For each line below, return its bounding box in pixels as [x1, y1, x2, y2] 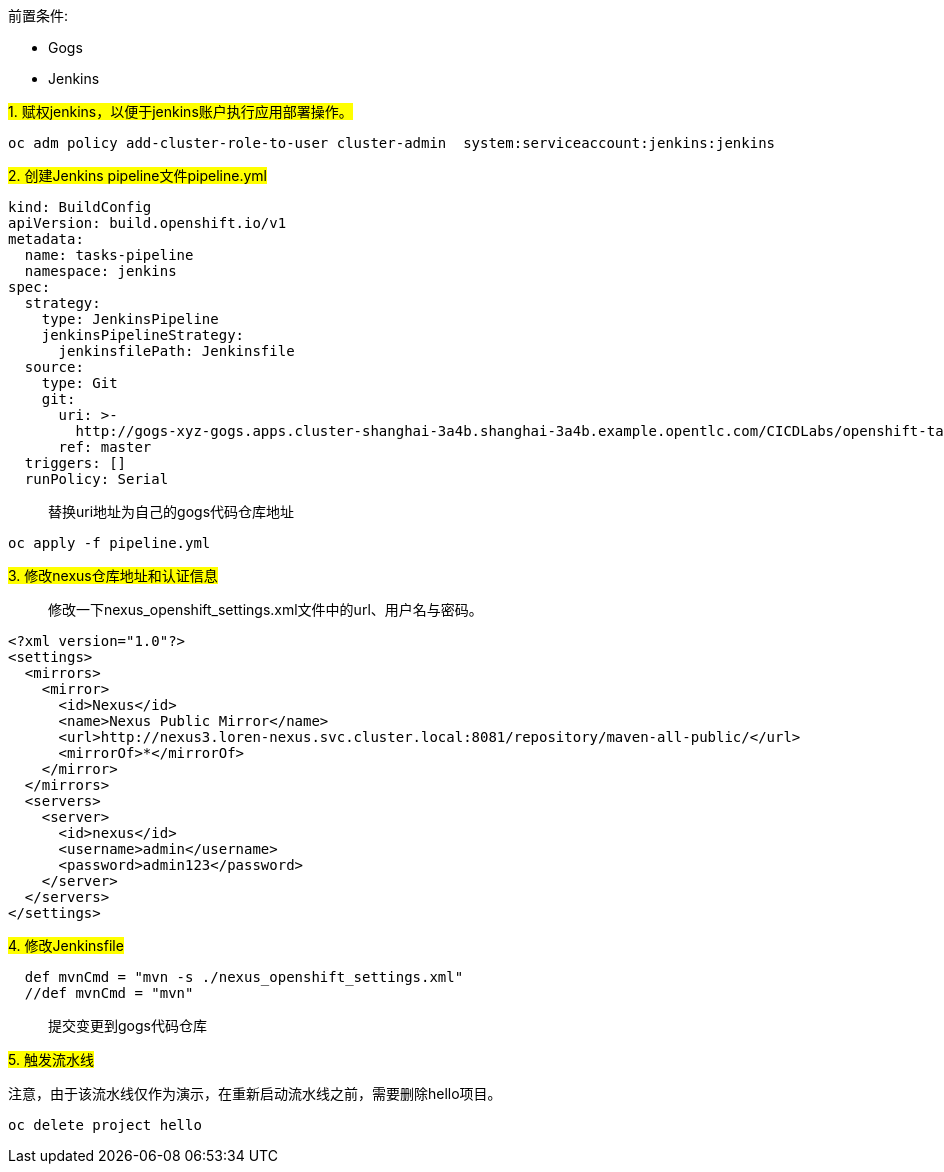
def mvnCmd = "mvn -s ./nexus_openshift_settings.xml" [24, 969, 464, 985]
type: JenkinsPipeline [41, 311, 219, 327]
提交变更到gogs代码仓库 [48, 1017, 207, 1034]
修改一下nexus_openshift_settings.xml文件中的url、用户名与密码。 [48, 601, 483, 618]
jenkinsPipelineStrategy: [41, 327, 245, 343]
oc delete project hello [8, 1117, 202, 1133]
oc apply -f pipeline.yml [8, 535, 211, 551]
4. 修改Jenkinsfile [8, 937, 124, 954]
